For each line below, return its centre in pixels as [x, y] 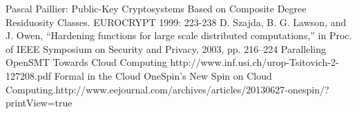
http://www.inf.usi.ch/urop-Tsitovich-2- [254, 62]
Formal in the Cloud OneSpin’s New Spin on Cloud [163, 75]
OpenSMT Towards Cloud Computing [86, 62]
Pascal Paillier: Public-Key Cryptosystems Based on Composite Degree [156, 8]
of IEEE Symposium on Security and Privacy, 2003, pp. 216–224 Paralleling [166, 48]
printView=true [39, 103]
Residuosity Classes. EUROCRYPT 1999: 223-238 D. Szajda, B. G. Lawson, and [176, 22]
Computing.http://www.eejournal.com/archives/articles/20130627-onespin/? [167, 89]
